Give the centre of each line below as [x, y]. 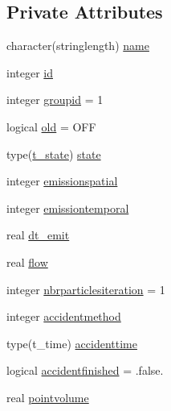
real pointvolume [48, 397]
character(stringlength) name [78, 46]
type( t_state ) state [54, 154]
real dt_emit [38, 235]
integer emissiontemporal [68, 208]
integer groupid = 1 [55, 100]
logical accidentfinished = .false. [85, 370]
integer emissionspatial [62, 181]
